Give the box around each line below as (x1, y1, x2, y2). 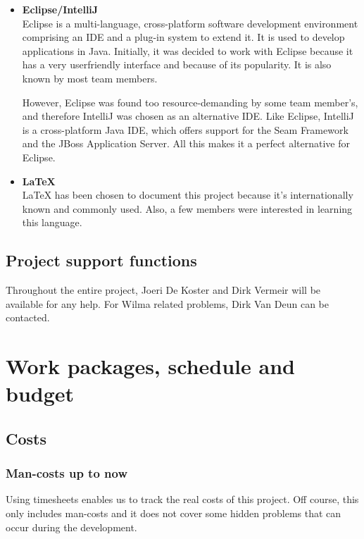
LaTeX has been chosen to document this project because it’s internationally (22, 187, 353, 202)
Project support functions (6, 249, 197, 271)
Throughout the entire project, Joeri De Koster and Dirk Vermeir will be (6, 283, 321, 297)
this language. (22, 215, 82, 230)
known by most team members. (22, 70, 158, 85)
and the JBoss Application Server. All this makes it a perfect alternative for (22, 136, 351, 151)
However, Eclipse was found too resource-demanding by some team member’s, (22, 94, 358, 109)
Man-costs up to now (6, 464, 128, 482)
